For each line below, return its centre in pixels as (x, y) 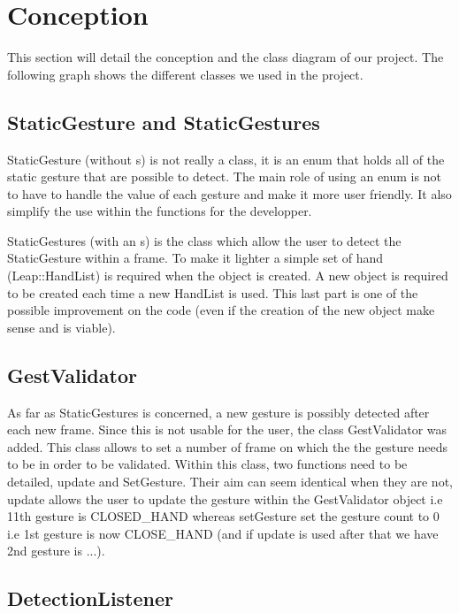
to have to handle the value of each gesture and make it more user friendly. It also (229, 193)
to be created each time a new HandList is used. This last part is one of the (213, 292)
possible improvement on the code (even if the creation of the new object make (221, 310)
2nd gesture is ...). (56, 551)
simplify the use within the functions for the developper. (160, 211)
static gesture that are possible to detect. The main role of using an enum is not (224, 176)
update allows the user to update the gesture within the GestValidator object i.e (225, 498)
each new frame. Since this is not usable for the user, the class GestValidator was (227, 429)
